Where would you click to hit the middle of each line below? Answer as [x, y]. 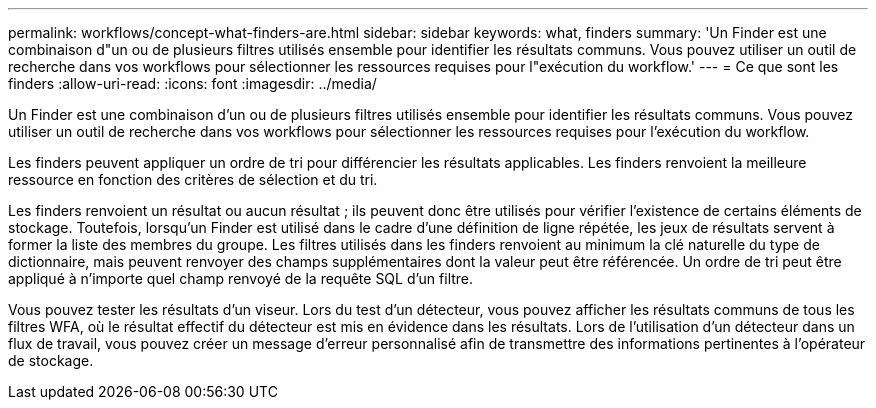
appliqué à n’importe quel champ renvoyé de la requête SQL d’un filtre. [241, 278]
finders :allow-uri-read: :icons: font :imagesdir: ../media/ [192, 83]
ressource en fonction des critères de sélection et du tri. [193, 179]
